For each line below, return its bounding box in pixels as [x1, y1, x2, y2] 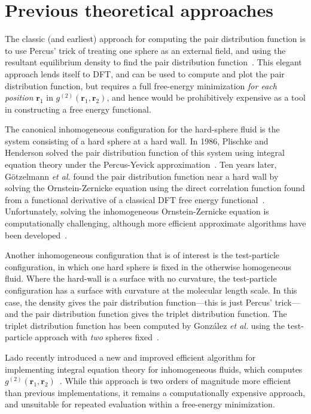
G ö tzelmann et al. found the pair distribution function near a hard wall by [5, 170, 279, 182]
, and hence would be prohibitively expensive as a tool [106, 91, 306, 104]
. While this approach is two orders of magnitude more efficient [59, 374, 291, 387]
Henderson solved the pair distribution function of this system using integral [5, 146, 285, 159]
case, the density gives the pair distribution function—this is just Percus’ [5, 295, 273, 308]
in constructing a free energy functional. [5, 102, 151, 115]
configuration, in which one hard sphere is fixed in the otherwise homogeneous [5, 260, 291, 273]
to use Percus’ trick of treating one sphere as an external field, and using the [5, 44, 286, 56]
